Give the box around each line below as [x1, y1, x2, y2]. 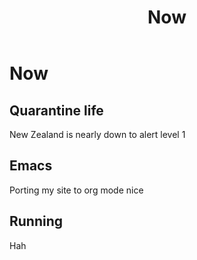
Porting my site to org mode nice [9, 184, 144, 196]
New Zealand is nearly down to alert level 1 [9, 129, 186, 140]
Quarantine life [9, 102, 104, 119]
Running [9, 213, 64, 230]
